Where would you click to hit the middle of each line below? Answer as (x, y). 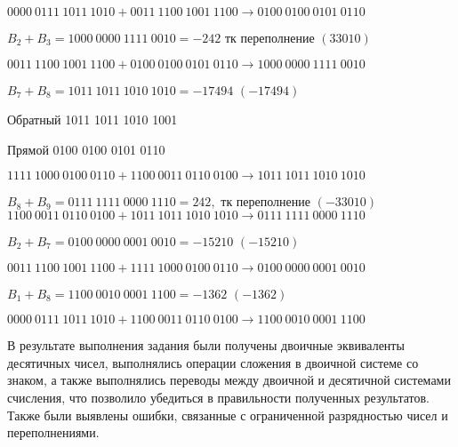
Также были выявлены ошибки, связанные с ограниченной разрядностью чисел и (228, 415)
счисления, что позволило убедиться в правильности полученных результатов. (218, 397)
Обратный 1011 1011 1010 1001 (92, 120)
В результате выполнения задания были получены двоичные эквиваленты (206, 345)
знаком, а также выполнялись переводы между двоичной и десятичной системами (229, 380)
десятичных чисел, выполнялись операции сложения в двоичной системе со (213, 362)
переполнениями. (53, 432)
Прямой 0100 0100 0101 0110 (86, 149)
